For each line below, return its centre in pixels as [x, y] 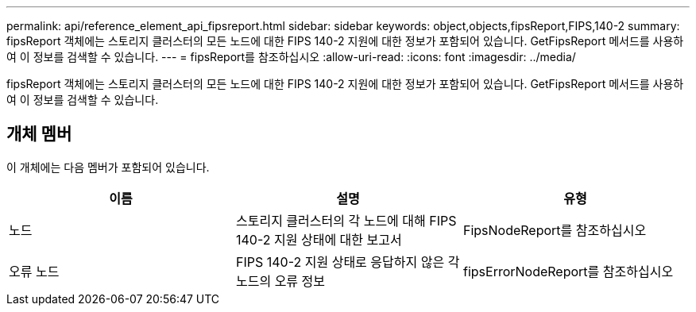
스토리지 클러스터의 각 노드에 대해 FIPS [346, 220]
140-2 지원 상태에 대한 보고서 [319, 239]
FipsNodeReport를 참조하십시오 [555, 230]
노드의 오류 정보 [280, 281]
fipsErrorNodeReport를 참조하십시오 [568, 271]
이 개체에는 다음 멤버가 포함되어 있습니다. [108, 167]
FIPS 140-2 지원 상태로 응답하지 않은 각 [348, 262]
